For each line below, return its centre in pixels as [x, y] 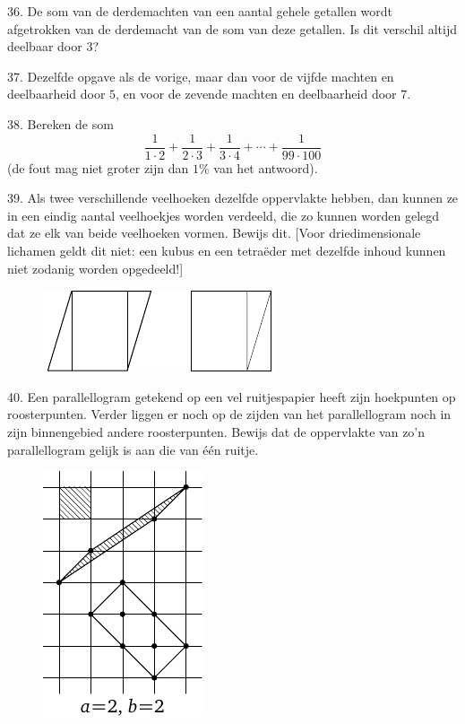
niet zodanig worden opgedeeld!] [95, 268]
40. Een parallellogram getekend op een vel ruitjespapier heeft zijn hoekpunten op [232, 396]
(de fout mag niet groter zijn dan [98, 167]
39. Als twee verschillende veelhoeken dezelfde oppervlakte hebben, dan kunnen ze [233, 198]
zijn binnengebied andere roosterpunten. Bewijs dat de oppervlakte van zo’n [216, 431]
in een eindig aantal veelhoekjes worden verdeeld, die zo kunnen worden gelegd [224, 215]
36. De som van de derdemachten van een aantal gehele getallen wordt [200, 11]
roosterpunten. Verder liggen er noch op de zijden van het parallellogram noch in [229, 414]
